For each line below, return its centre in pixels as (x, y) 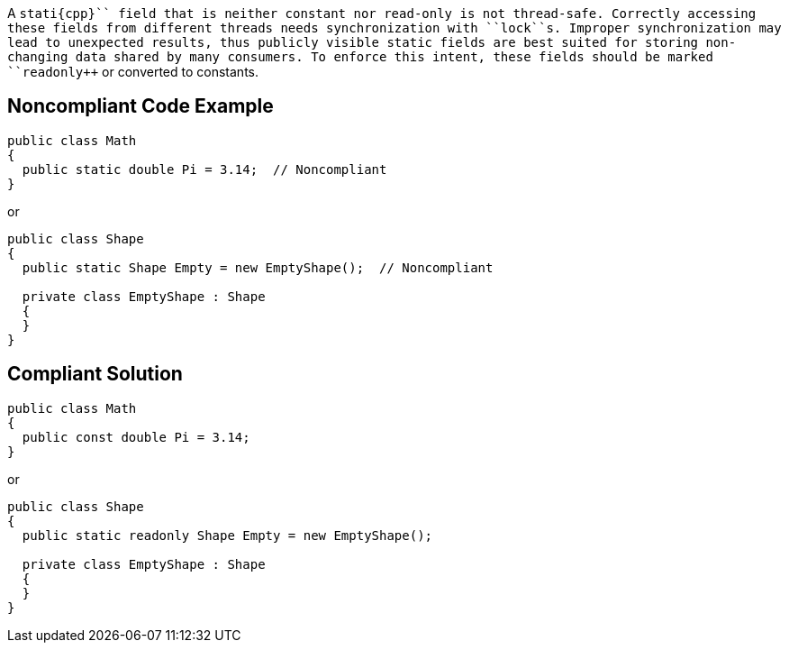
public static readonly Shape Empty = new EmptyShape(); (227, 535)
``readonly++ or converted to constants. (133, 72)
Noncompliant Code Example (141, 106)
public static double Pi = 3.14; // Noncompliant (204, 169)
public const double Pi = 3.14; (136, 437)
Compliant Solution (95, 374)
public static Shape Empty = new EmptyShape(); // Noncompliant (258, 267)
